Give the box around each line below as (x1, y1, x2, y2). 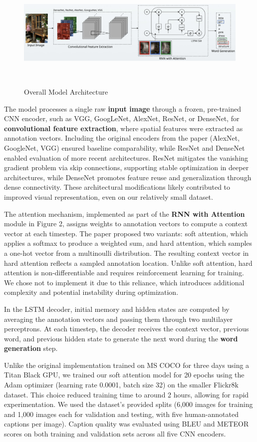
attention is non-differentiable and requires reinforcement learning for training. (4, 267, 244, 278)
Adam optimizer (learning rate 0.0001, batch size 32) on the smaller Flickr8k (4, 379, 239, 390)
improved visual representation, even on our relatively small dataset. (4, 191, 213, 202)
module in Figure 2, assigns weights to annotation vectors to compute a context (4, 218, 248, 229)
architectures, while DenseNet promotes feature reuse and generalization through (4, 172, 252, 182)
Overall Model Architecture (24, 87, 108, 97)
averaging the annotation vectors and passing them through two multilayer (4, 313, 233, 324)
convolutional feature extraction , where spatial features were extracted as (4, 123, 243, 133)
